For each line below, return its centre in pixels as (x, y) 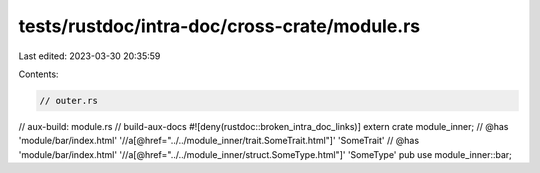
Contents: (38, 74)
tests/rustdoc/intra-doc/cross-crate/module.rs (219, 26)
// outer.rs (69, 100)
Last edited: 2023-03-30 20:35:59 (89, 56)
